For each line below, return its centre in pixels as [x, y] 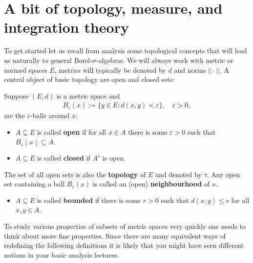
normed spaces [26, 70]
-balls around [50, 115]
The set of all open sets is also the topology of [75, 174]
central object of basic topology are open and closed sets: [89, 79]
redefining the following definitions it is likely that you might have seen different [124, 245]
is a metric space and [88, 95]
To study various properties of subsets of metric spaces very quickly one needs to [125, 226]
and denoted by [178, 174]
